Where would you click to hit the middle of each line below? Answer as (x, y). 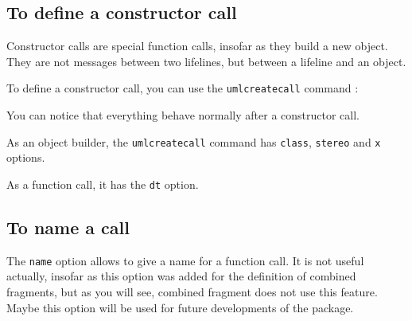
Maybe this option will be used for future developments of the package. (180, 307)
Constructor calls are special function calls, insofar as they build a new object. (197, 46)
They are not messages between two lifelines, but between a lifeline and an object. (206, 61)
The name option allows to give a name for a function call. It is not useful (185, 260)
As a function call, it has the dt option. (103, 184)
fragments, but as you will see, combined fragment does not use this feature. (192, 292)
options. (26, 157)
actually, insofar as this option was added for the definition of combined (181, 276)
